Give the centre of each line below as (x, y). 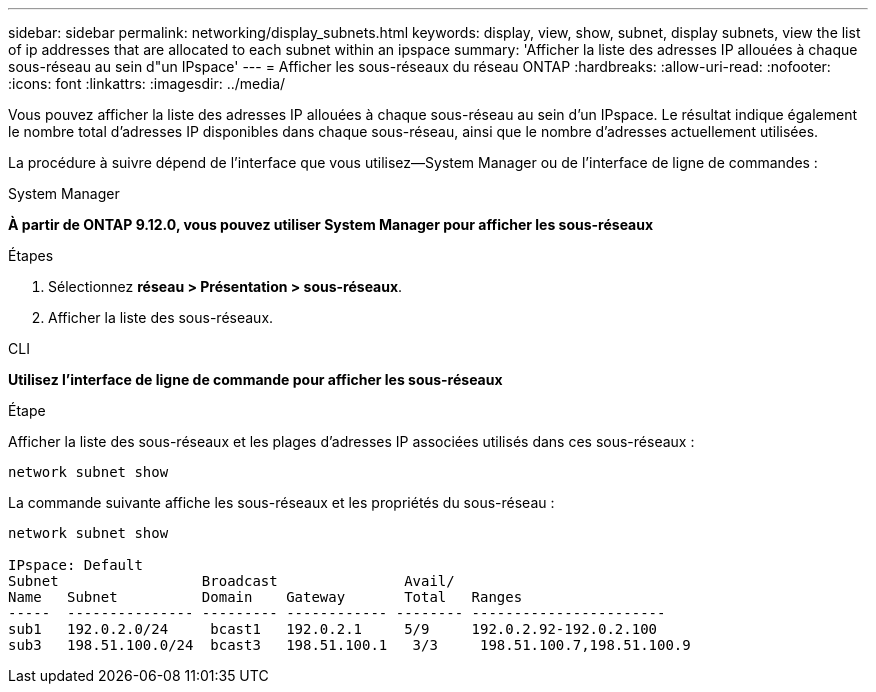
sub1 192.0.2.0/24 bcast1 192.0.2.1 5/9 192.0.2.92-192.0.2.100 (333, 629)
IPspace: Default (75, 565)
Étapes (31, 255)
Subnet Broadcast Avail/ (231, 581)
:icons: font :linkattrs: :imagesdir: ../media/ (147, 83)
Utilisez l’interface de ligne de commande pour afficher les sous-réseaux (255, 379)
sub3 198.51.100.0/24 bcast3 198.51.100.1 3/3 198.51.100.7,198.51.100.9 (349, 645)
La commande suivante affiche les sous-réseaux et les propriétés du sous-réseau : (281, 502)
